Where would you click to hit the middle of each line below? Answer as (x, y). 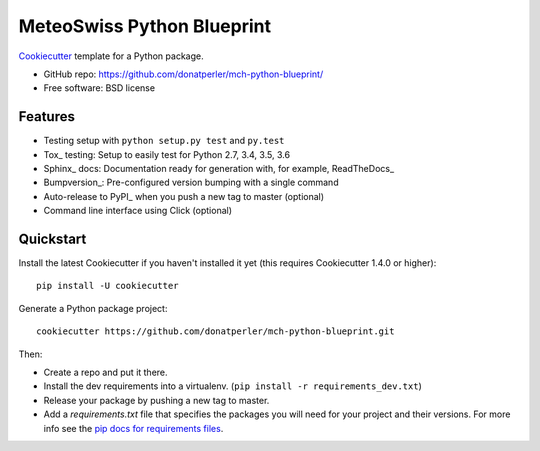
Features (46, 116)
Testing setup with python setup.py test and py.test (164, 141)
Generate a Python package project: (93, 308)
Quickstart (52, 239)
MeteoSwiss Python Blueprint (145, 26)
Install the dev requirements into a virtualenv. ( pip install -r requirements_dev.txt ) (232, 386)
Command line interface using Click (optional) (138, 211)
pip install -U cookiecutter (107, 286)
